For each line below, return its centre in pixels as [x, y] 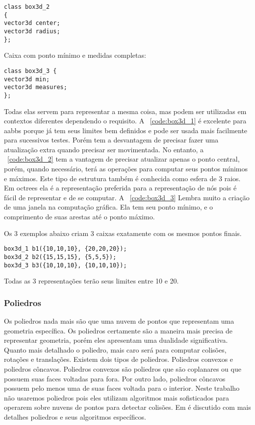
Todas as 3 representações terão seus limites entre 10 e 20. [91, 281]
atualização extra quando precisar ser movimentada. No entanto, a [104, 149]
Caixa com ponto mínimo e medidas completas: [75, 55]
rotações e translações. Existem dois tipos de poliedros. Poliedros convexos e [119, 359]
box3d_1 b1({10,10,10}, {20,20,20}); [65, 249]
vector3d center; [32, 23]
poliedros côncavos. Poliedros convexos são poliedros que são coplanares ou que [123, 368]
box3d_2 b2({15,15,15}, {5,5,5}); [60, 257]
